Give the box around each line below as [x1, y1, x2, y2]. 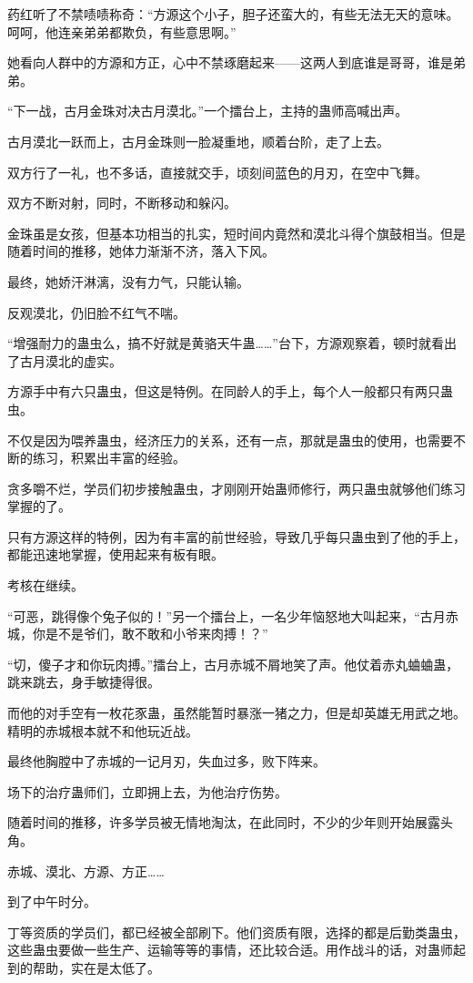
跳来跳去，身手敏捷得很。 [7, 672, 160, 691]
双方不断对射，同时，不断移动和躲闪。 [7, 193, 236, 212]
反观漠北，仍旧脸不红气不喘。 [7, 302, 186, 322]
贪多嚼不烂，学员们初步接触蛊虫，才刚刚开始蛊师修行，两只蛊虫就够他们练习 [7, 478, 466, 497]
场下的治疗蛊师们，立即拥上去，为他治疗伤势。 [7, 782, 287, 801]
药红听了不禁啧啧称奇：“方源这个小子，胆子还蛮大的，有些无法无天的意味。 [7, 5, 459, 23]
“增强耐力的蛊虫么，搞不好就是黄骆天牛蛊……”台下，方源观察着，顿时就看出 [7, 333, 457, 353]
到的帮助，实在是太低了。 [7, 957, 160, 977]
